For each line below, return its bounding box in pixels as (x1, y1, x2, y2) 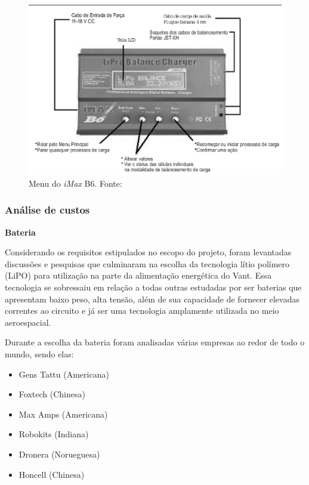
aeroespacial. (5, 316, 51, 328)
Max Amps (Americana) (18, 407, 108, 420)
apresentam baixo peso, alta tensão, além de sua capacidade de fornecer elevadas (5, 292, 299, 305)
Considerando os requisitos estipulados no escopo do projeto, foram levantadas (5, 246, 292, 258)
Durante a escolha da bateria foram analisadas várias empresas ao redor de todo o (5, 336, 305, 348)
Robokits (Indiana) (18, 428, 89, 440)
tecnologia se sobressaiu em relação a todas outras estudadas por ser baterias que (5, 281, 302, 294)
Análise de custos (5, 202, 90, 217)
